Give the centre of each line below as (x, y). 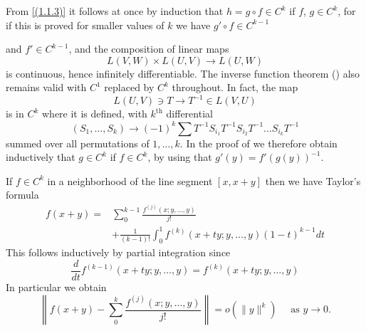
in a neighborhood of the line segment (130, 180)
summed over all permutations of (78, 143)
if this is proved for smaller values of (85, 25)
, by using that (180, 157)
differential (189, 114)
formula (22, 195)
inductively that (41, 157)
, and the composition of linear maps (149, 49)
